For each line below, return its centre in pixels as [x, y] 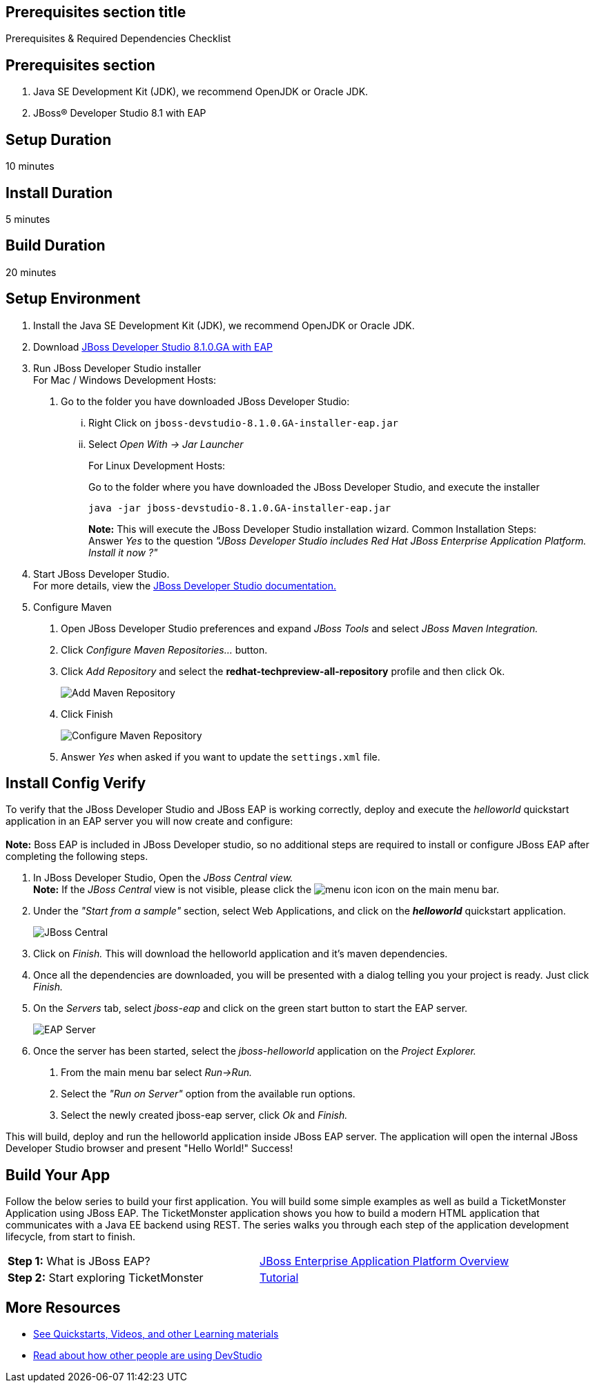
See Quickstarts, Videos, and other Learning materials [156, 1334]
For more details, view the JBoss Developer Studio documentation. [185, 585]
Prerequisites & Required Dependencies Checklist [118, 39]
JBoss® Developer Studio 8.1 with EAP [120, 113]
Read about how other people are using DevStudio [148, 1356]
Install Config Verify [76, 783]
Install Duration [59, 193]
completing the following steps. [77, 857]
